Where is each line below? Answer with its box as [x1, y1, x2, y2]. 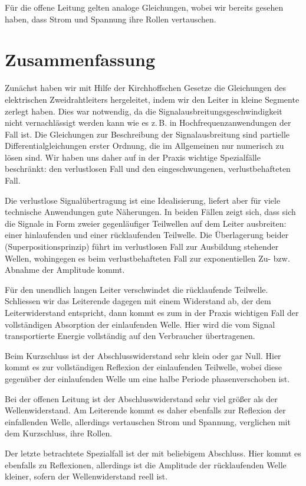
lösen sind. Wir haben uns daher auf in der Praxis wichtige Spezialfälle [5, 151, 261, 163]
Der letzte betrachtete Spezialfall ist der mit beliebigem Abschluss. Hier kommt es [5, 446, 301, 459]
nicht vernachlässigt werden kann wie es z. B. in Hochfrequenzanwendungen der [5, 116, 291, 129]
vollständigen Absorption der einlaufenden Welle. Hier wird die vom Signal [5, 318, 275, 330]
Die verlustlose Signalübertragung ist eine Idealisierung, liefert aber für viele [5, 194, 281, 206]
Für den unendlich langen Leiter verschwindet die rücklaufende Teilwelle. [5, 283, 268, 295]
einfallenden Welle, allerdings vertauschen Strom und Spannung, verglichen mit [5, 415, 291, 428]
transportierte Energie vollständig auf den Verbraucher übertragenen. [5, 330, 255, 342]
